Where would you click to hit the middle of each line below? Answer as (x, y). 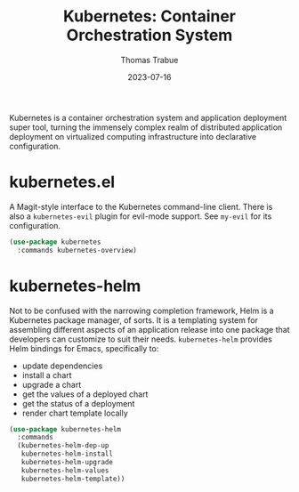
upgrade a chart (52, 384)
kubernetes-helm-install (67, 454)
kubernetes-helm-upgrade (67, 463)
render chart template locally (75, 413)
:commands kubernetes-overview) (77, 250)
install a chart (47, 375)
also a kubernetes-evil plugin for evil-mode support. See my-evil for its (141, 216)
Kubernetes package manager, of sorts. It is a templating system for (133, 320)
